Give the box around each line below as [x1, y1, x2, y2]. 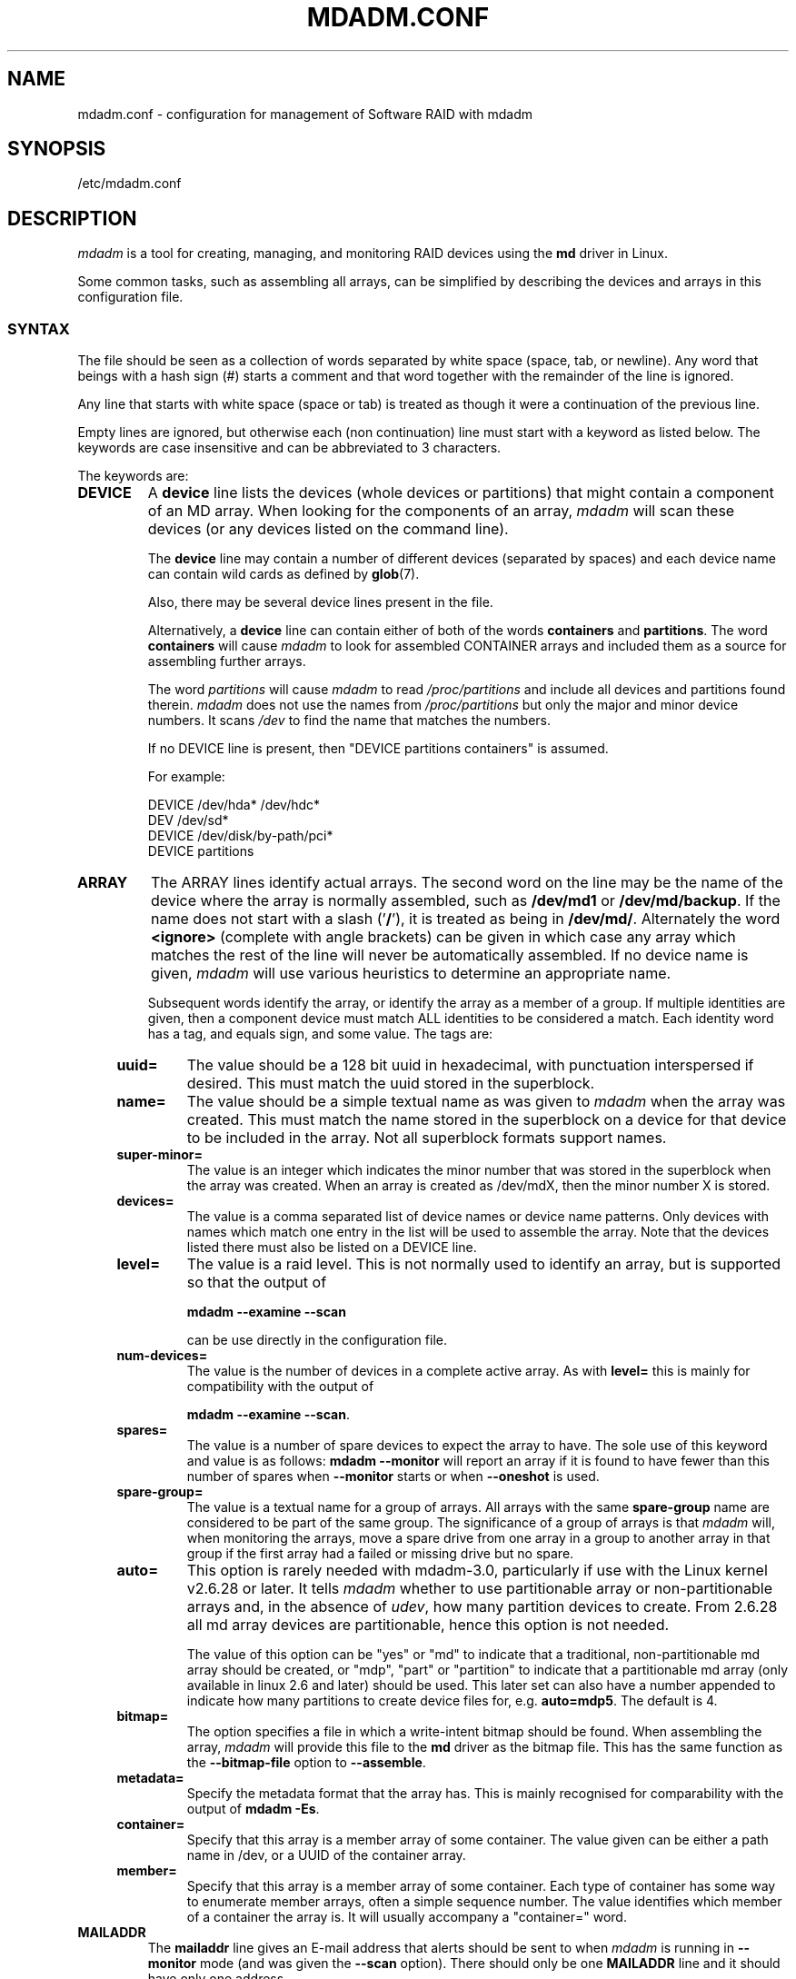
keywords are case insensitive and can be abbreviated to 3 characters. [77, 440, 502, 456]
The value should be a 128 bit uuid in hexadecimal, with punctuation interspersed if [186, 1056, 754, 1075]
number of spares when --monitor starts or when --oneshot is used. [186, 1468, 600, 1485]
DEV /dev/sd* [147, 812, 229, 829]
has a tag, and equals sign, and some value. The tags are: [147, 1026, 493, 1042]
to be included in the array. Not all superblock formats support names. [186, 1129, 667, 1148]
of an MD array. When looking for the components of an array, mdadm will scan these [147, 502, 735, 521]
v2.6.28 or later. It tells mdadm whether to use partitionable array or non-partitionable [186, 1579, 772, 1598]
